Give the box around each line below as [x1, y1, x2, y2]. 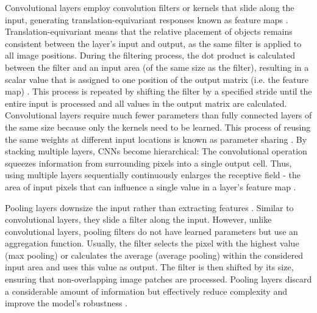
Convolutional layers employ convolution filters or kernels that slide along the [5, 1, 294, 13]
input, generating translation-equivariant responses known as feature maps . [5, 13, 288, 26]
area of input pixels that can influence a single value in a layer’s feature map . [5, 180, 296, 193]
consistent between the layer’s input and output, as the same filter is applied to [5, 37, 302, 49]
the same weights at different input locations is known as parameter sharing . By [5, 132, 307, 145]
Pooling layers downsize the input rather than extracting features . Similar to [5, 201, 294, 214]
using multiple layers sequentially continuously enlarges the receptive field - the [5, 168, 301, 181]
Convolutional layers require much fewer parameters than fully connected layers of [5, 109, 312, 121]
